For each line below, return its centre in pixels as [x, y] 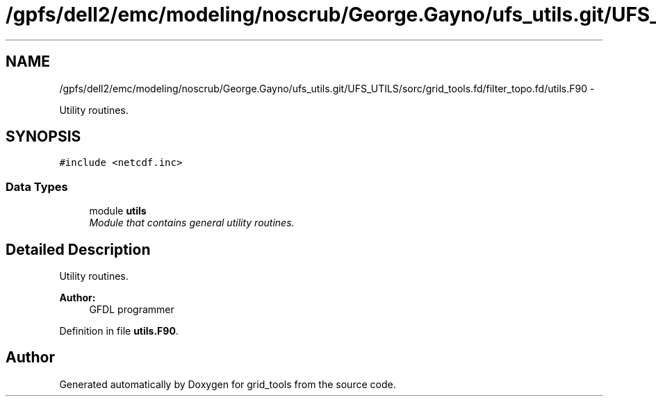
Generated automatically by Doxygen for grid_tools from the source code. [228, 384]
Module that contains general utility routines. [192, 223]
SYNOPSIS [43, 137]
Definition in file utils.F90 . [119, 331]
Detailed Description [78, 249]
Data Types [37, 186]
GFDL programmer [132, 310]
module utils [118, 211]
